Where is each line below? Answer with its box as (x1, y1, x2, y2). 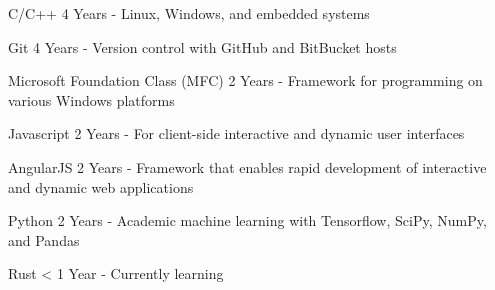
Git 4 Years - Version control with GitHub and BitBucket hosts (8, 36, 397, 57)
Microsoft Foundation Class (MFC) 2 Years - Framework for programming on (8, 70, 483, 91)
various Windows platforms (8, 89, 175, 110)
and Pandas (8, 229, 80, 250)
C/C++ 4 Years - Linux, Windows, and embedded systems (8, 3, 370, 23)
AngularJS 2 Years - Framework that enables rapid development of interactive (8, 156, 487, 177)
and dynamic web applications (8, 176, 194, 197)
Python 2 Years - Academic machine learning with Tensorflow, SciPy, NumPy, (8, 210, 487, 231)
